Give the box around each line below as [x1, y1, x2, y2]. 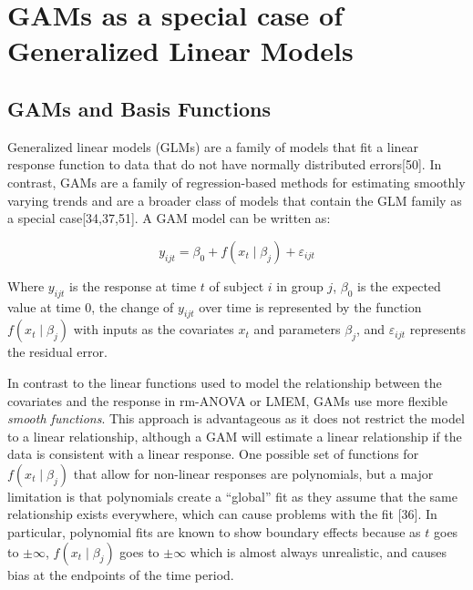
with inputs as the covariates [73, 320, 234, 339]
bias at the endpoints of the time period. [7, 565, 234, 584]
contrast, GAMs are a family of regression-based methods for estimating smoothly [7, 172, 466, 191]
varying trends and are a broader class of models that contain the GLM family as [7, 190, 462, 209]
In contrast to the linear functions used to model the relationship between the [7, 372, 442, 392]
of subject [209, 276, 264, 295]
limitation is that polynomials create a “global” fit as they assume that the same [7, 486, 458, 505]
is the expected [356, 276, 441, 295]
